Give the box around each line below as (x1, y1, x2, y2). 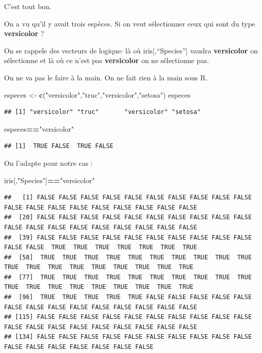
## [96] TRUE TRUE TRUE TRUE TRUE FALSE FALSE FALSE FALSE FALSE (4, 293, 252, 301)
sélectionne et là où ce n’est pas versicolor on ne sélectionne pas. (4, 55, 209, 66)
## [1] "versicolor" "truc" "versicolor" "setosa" (4, 108, 201, 116)
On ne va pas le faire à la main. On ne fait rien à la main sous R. (4, 72, 208, 82)
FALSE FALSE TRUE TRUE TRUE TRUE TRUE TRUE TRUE (4, 244, 197, 251)
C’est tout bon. (4, 1, 52, 11)
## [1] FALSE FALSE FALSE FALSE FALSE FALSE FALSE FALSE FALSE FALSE (4, 194, 252, 201)
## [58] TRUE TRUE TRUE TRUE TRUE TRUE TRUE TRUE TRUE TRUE (4, 253, 252, 261)
